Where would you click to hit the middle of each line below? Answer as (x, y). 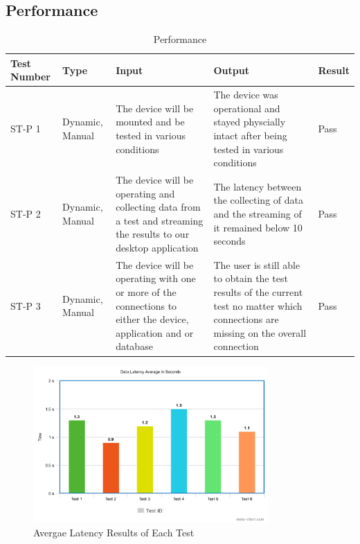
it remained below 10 (258, 227)
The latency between (258, 186)
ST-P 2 (26, 214)
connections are (246, 319)
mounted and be (150, 122)
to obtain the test (251, 278)
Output (231, 70)
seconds (229, 241)
